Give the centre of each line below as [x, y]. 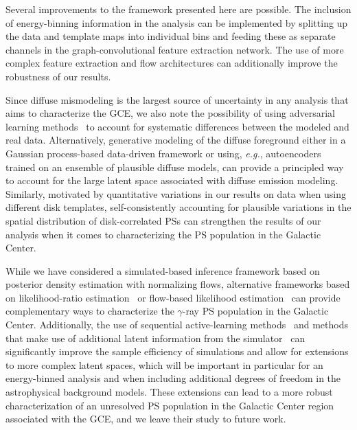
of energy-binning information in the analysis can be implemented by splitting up [177, 22]
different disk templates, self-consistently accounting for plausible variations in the [178, 207]
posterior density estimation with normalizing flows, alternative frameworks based [178, 284]
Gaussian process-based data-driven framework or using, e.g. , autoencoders [163, 153]
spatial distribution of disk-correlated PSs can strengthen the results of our [163, 220]
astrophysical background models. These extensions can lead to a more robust [169, 392]
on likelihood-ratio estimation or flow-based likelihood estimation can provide [173, 297]
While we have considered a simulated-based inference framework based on [163, 270]
